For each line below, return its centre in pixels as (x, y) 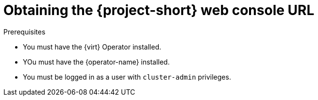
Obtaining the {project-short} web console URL (159, 10)
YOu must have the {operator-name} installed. (96, 62)
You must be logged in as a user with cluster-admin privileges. (127, 77)
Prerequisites (25, 32)
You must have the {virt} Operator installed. (92, 47)
